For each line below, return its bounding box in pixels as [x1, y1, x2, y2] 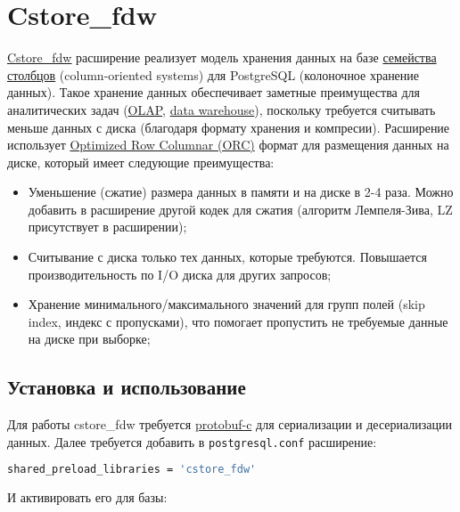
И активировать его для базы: [7, 488, 168, 507]
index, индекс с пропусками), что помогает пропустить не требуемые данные [28, 312, 448, 330]
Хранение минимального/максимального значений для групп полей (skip [28, 295, 425, 313]
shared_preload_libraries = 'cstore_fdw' [7, 463, 257, 476]
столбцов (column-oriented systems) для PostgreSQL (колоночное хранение [7, 65, 420, 84]
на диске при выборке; [28, 329, 151, 348]
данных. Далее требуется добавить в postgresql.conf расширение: [7, 432, 377, 451]
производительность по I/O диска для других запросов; [28, 264, 332, 283]
